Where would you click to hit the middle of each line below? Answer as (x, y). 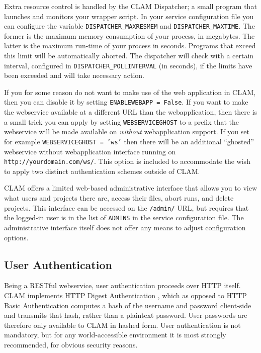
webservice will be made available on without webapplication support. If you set (127, 131)
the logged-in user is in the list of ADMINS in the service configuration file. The (124, 217)
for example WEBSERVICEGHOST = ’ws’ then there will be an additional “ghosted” (129, 141)
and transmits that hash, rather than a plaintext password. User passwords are (126, 315)
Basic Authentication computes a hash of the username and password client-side (128, 305)
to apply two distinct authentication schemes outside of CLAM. (102, 171)
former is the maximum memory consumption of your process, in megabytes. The (129, 35)
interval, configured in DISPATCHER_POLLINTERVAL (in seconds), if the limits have (128, 65)
